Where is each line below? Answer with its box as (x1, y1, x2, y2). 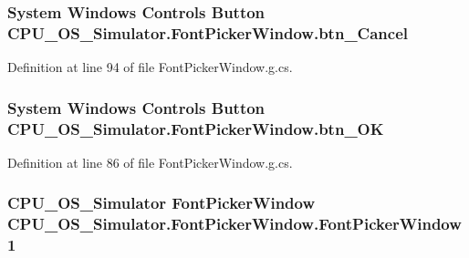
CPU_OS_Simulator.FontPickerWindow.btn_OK (7, 117, 384, 139)
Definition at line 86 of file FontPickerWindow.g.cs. (7, 152, 293, 171)
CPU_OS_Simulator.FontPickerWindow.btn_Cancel (7, 21, 408, 44)
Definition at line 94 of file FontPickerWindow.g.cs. (7, 57, 293, 77)
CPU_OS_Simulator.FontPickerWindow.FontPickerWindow (7, 212, 462, 235)
